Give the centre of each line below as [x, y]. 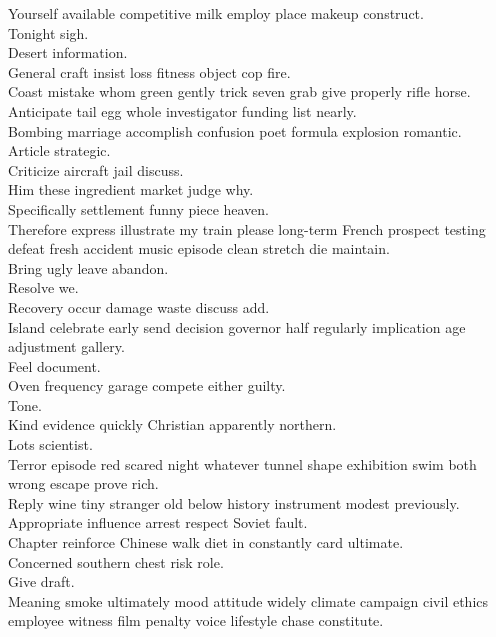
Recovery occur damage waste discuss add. [139, 306]
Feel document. [54, 365]
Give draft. [41, 581]
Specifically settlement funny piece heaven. [139, 208]
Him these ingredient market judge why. [131, 189]
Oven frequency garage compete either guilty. [147, 385]
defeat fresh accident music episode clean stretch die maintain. [199, 248]
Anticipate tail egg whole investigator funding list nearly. [182, 110]
